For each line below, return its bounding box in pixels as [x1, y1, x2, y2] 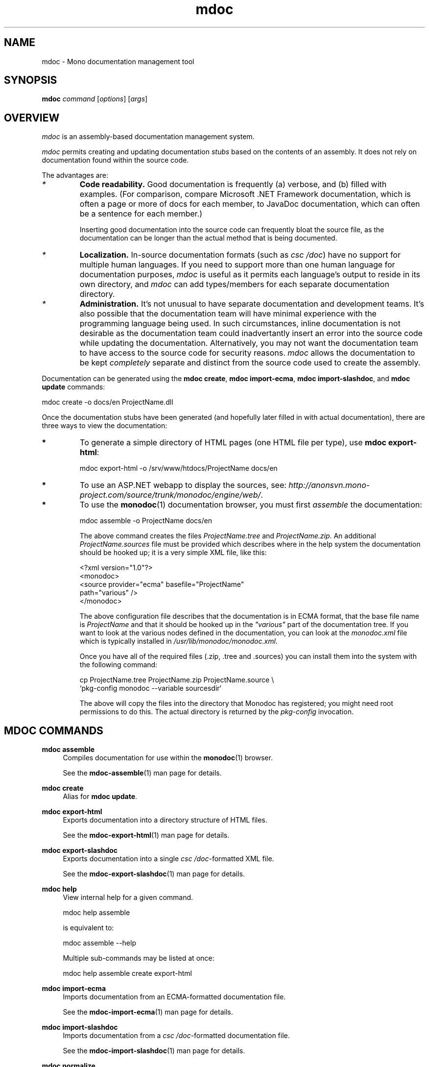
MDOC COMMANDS [4, 724, 103, 737]
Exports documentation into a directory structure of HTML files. [63, 816, 267, 824]
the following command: [79, 660, 158, 669]
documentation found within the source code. [42, 156, 189, 165]
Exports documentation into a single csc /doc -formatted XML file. [63, 854, 274, 863]
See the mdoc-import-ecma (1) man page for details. [63, 1008, 233, 1017]
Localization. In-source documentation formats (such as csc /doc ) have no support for [79, 250, 401, 260]
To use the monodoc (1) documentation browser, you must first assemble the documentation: [80, 500, 422, 510]
